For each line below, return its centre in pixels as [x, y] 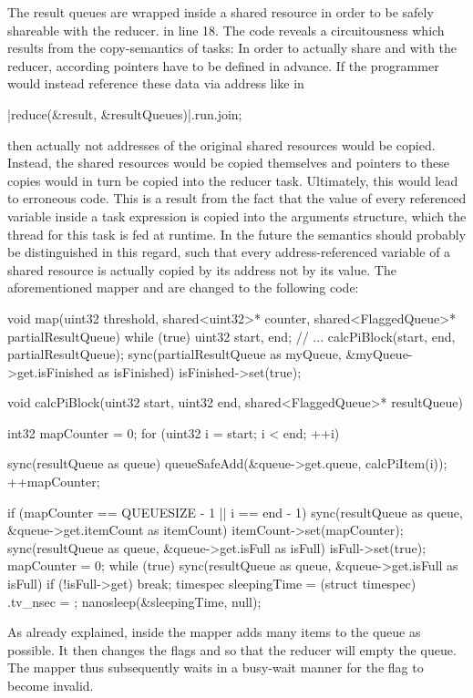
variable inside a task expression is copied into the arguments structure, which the [237, 216]
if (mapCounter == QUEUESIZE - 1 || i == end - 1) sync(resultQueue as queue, [235, 512]
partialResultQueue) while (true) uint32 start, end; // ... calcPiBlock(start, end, [231, 336]
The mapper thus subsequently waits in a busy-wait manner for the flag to [216, 667]
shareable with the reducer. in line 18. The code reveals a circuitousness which [226, 30]
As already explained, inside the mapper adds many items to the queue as [214, 632]
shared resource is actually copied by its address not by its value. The [202, 269]
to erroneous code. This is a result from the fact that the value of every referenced [237, 198]
